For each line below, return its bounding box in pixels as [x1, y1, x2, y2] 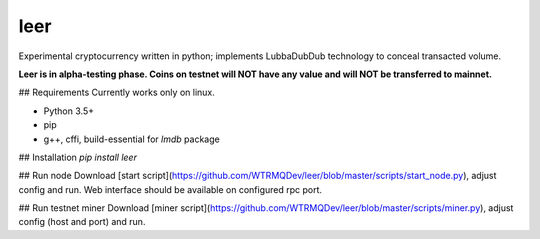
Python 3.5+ [43, 105, 95, 117]
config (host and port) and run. [18, 216, 146, 228]
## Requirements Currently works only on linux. [18, 86, 215, 99]
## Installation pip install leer [18, 151, 137, 163]
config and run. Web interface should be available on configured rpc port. [18, 183, 323, 195]
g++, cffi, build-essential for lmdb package [43, 133, 220, 145]
